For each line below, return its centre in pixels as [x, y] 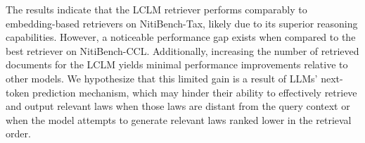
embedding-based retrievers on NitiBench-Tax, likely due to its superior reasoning [182, 23]
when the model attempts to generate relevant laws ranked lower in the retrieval [179, 119]
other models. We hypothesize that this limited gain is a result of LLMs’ [162, 78]
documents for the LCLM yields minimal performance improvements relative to [177, 64]
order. [18, 133]
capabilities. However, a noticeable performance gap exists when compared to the [181, 37]
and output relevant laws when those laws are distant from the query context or [178, 106]
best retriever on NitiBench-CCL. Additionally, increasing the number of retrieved [182, 50]
